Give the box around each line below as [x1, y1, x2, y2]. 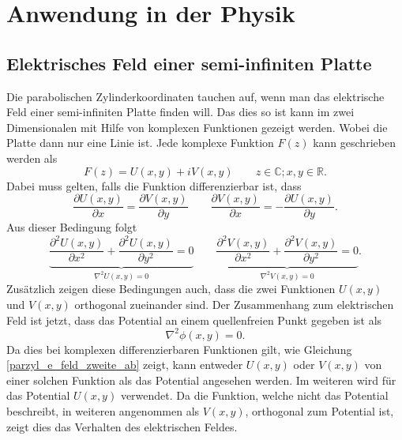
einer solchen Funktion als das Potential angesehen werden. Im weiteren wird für [6, 371, 396, 388]
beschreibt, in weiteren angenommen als [6, 403, 200, 419]
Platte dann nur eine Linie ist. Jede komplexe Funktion [6, 134, 274, 151]
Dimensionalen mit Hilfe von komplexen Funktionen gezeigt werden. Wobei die [6, 118, 388, 135]
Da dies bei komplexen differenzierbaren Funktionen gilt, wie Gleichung [6, 340, 352, 357]
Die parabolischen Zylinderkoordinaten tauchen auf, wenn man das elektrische [6, 88, 385, 104]
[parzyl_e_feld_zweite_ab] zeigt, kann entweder [6, 356, 243, 373]
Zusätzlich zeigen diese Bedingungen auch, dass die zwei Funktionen [6, 280, 336, 297]
